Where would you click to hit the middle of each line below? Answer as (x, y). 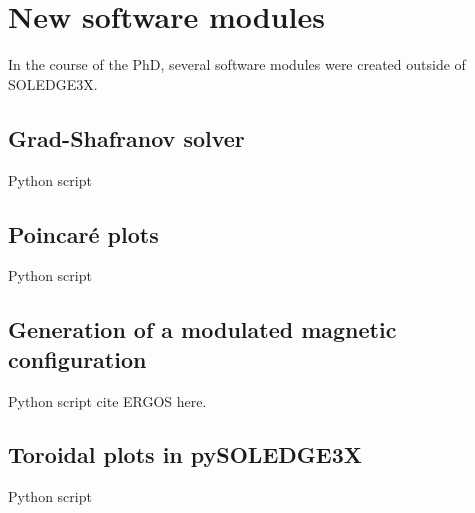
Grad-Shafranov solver (126, 137)
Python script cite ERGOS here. (107, 400)
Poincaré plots (83, 233)
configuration (77, 358)
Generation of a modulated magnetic (202, 329)
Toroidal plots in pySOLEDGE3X (185, 454)
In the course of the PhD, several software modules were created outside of (237, 64)
